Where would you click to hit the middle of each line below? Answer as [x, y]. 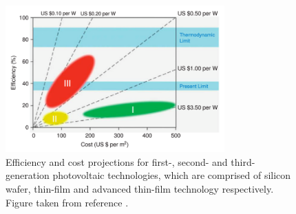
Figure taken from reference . [67, 202]
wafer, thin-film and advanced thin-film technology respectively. [140, 189]
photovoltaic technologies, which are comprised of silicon [172, 175]
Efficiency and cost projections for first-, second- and [117, 161]
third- [243, 161]
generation [28, 175]
